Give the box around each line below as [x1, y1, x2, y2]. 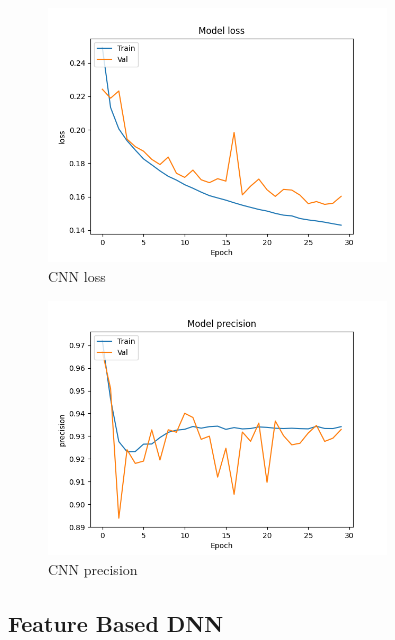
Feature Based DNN [8, 607, 224, 638]
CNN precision [48, 558, 138, 579]
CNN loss [48, 265, 106, 286]
